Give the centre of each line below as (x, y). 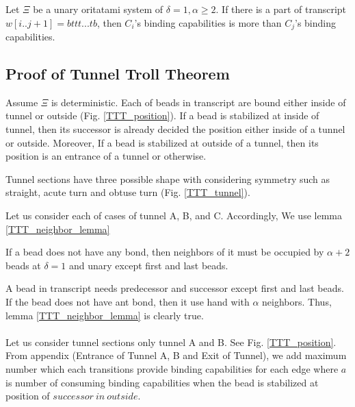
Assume (22, 102)
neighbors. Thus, (297, 301)
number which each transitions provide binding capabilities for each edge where (172, 368)
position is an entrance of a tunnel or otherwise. (106, 156)
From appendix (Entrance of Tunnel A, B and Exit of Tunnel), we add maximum (176, 355)
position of (28, 396)
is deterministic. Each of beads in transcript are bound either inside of (198, 102)
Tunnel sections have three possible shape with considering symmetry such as (168, 178)
